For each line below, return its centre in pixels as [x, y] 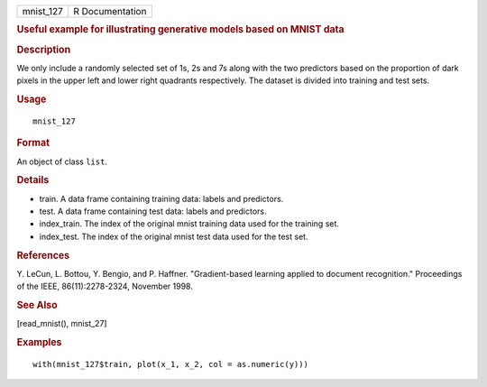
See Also [37, 305]
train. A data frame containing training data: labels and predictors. [161, 198]
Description [44, 50]
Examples [39, 343]
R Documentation [110, 11]
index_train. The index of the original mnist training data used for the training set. [189, 224]
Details [33, 180]
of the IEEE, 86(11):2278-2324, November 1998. [105, 286]
